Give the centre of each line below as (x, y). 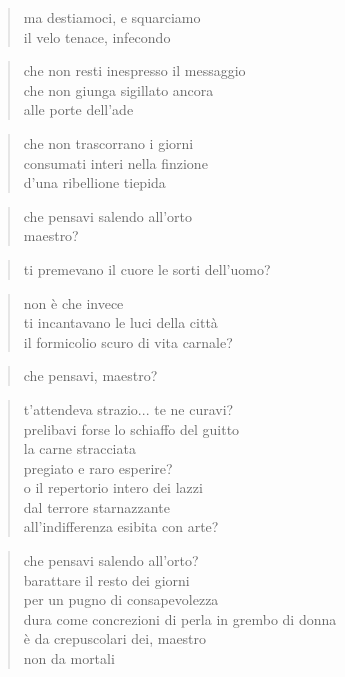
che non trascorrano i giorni (108, 142)
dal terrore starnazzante (96, 506)
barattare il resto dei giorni (106, 579)
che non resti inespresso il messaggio (134, 70)
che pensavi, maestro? (90, 375)
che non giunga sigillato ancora (118, 89)
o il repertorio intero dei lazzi (113, 487)
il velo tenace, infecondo (97, 36)
